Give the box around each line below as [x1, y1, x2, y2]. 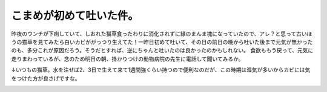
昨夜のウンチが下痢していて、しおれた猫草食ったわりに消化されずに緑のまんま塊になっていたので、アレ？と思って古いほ [11, 30, 312, 37]
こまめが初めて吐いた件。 [11, 9, 139, 22]
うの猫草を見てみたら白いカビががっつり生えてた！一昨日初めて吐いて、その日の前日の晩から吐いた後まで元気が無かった [11, 38, 313, 45]
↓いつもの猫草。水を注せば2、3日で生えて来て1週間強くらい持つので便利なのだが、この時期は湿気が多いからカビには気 [11, 66, 311, 73]
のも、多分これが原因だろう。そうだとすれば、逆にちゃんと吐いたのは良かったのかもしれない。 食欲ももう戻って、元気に [11, 47, 314, 54]
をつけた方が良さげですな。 [11, 75, 81, 82]
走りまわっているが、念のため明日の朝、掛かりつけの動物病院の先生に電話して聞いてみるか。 [11, 55, 245, 63]
